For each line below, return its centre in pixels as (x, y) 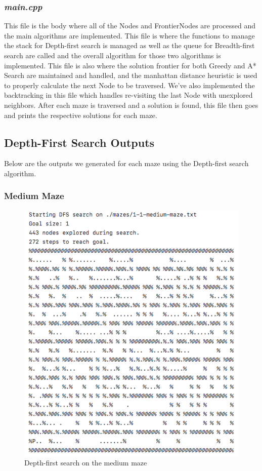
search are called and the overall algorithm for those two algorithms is (113, 55)
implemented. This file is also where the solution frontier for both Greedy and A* (130, 65)
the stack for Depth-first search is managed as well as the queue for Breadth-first (129, 45)
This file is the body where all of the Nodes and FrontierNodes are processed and (130, 26)
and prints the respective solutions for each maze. (81, 115)
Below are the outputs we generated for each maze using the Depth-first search (126, 163)
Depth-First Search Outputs (79, 142)
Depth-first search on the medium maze (86, 463)
